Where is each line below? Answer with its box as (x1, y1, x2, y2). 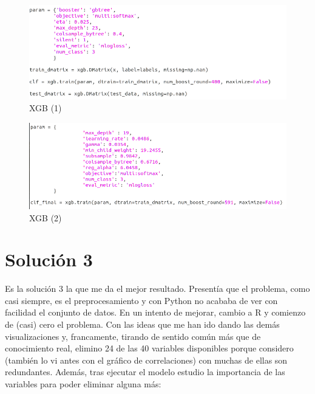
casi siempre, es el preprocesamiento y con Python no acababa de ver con (5, 294, 278, 306)
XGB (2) (29, 211, 62, 224)
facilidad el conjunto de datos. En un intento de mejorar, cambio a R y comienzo (5, 306, 306, 319)
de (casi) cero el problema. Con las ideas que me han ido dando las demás (5, 318, 280, 330)
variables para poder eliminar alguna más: (5, 377, 161, 390)
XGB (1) (29, 102, 62, 114)
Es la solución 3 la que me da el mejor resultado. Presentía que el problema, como (5, 282, 310, 295)
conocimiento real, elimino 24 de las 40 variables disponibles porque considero (5, 342, 294, 354)
